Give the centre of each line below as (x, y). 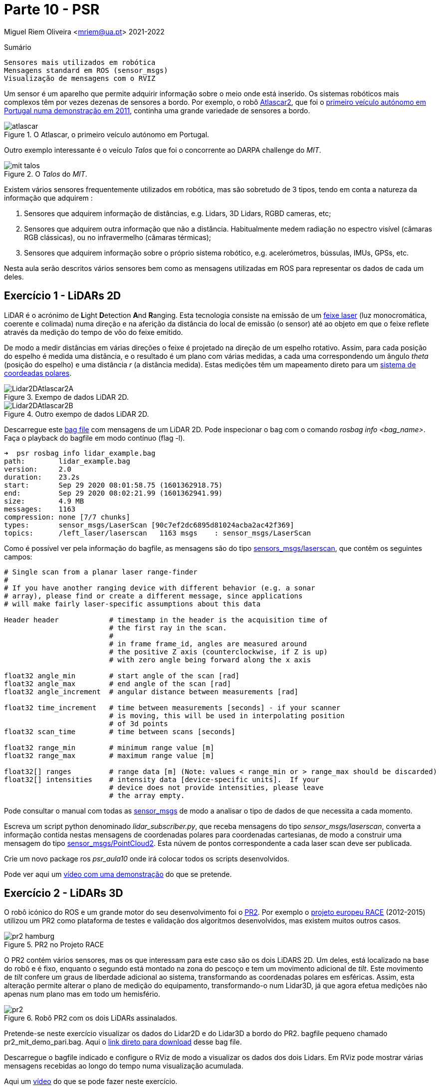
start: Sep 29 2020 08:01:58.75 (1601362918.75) (113, 485)
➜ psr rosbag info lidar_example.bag (80, 453)
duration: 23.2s (42, 477)
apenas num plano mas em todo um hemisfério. (82, 994)
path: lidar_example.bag (67, 461)
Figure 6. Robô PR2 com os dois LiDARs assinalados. (91, 1018)
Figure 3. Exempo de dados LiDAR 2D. (67, 397)
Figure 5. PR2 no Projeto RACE (54, 945)
